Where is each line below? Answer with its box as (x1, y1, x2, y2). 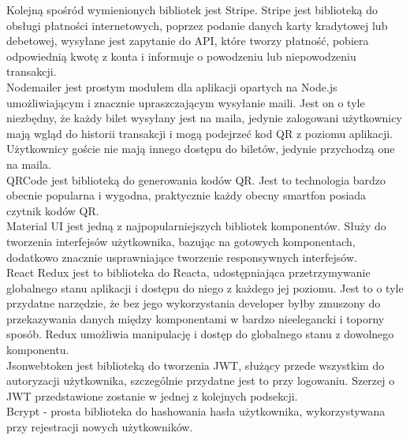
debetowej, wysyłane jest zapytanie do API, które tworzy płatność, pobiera (6, 32, 369, 49)
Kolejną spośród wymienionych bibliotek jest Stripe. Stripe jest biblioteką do (6, 2, 378, 17)
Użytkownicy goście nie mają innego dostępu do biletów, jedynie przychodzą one (6, 140, 395, 157)
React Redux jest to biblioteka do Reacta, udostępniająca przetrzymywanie (6, 264, 371, 281)
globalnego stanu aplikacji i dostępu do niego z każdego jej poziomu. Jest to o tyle (6, 279, 404, 296)
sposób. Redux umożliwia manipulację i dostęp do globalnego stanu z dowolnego (6, 326, 394, 342)
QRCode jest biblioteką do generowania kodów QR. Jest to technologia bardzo (6, 171, 386, 188)
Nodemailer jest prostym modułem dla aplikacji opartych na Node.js (6, 78, 337, 95)
